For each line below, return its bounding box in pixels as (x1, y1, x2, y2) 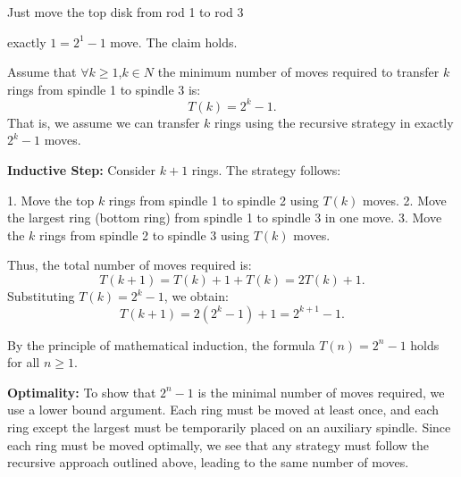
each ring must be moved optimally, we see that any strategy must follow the (7, 435, 430, 454)
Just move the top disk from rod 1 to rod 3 (7, 3, 244, 21)
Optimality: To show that (7, 382, 156, 401)
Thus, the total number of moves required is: (7, 255, 252, 274)
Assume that (7, 63, 77, 81)
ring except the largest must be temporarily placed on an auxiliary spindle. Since (7, 418, 451, 436)
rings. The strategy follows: (191, 161, 341, 180)
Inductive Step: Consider (7, 161, 156, 180)
